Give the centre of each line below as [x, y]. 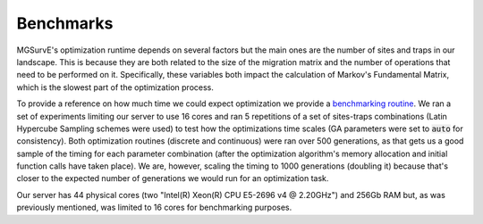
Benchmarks [65, 23]
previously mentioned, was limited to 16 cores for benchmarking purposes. [154, 207]
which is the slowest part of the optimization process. [115, 87]
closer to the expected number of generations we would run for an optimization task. [173, 178]
